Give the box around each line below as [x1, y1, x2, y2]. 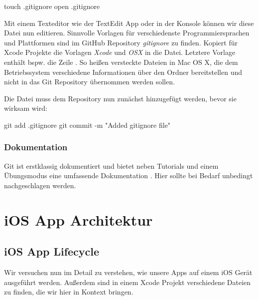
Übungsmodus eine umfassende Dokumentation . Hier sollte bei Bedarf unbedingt [4, 170, 253, 181]
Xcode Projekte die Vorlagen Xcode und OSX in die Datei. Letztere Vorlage [4, 47, 236, 57]
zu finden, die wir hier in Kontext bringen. [4, 287, 133, 297]
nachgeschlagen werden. [4, 180, 76, 190]
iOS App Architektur [4, 209, 153, 230]
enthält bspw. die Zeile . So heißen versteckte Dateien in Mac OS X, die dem [4, 56, 238, 67]
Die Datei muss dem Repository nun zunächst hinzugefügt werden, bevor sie [4, 93, 237, 103]
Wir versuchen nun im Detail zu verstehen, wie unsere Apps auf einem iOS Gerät [4, 267, 253, 278]
